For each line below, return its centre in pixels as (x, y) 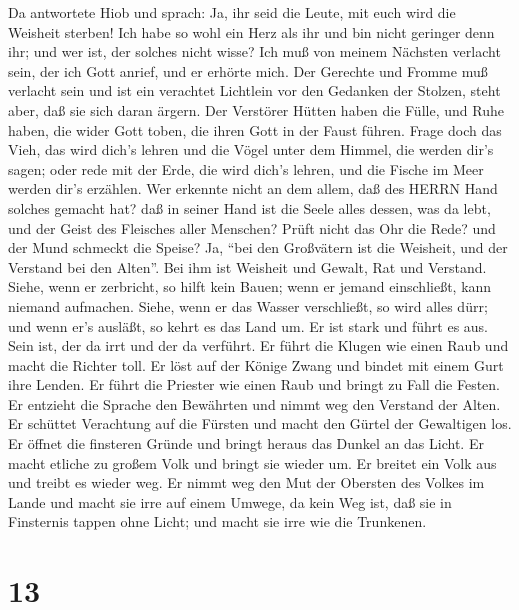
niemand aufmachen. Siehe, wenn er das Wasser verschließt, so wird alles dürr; (248, 305)
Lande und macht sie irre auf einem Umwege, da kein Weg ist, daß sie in (230, 501)
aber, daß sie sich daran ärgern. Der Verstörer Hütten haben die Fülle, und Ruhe (256, 109)
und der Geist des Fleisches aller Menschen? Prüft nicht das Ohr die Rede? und (252, 227)
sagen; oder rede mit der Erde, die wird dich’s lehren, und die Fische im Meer (246, 168)
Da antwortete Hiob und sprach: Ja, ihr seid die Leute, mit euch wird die (232, 12)
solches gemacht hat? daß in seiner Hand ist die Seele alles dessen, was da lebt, (249, 207)
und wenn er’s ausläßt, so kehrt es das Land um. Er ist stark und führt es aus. (248, 325)
